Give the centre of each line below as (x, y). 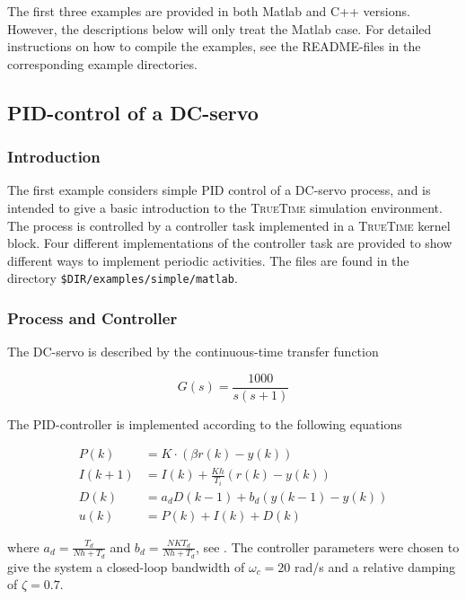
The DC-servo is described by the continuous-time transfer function (193, 352)
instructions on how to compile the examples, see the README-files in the (214, 46)
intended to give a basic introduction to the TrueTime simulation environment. (225, 207)
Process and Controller (92, 317)
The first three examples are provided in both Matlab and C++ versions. (209, 11)
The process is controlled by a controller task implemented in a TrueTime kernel (229, 225)
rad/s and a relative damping (375, 566)
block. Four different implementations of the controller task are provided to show (230, 243)
